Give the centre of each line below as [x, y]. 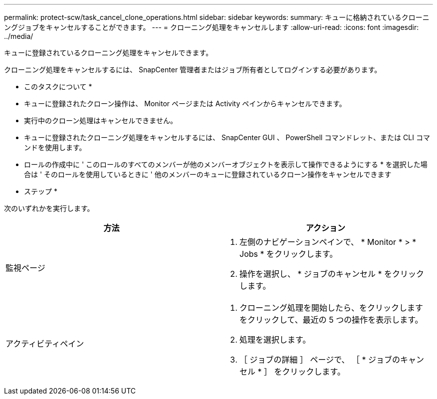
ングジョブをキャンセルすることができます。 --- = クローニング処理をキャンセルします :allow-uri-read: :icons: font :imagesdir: [212, 27]
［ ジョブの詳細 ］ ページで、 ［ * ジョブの [320, 360]
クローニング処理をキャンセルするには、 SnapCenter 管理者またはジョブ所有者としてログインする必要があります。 [193, 70]
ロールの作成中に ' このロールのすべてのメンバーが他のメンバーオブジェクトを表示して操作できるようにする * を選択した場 [226, 164]
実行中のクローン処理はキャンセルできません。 [101, 120]
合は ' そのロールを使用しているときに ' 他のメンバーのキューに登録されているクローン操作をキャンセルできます [208, 174]
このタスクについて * [58, 87]
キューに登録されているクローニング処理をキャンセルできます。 [109, 53]
